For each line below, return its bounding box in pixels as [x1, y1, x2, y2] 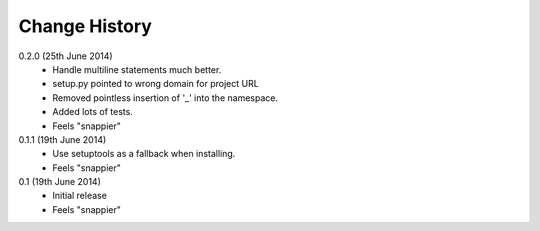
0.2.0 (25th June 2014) [18, 50, 114, 62]
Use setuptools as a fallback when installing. [52, 148, 236, 160]
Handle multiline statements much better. [52, 63, 222, 75]
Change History [18, 15, 152, 37]
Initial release [52, 190, 107, 202]
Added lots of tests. [52, 106, 134, 118]
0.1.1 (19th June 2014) [18, 133, 107, 145]
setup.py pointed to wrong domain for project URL [52, 78, 259, 90]
